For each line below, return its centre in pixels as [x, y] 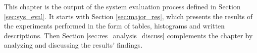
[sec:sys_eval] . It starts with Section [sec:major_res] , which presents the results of [128, 16]
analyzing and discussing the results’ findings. [73, 45]
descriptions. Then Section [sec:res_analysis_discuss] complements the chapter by [128, 35]
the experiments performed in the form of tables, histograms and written [114, 26]
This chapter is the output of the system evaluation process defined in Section [122, 6]
